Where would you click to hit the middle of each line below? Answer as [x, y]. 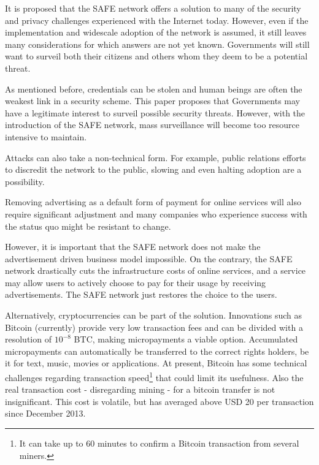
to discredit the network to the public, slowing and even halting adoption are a [153, 169]
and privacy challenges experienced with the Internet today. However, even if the [157, 20]
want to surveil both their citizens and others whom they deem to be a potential [156, 56]
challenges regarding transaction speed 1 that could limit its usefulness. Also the [154, 376]
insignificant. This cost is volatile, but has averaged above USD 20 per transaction [159, 401]
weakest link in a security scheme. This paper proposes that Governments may [153, 101]
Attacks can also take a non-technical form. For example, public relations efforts [156, 157]
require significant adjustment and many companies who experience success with [156, 214]
